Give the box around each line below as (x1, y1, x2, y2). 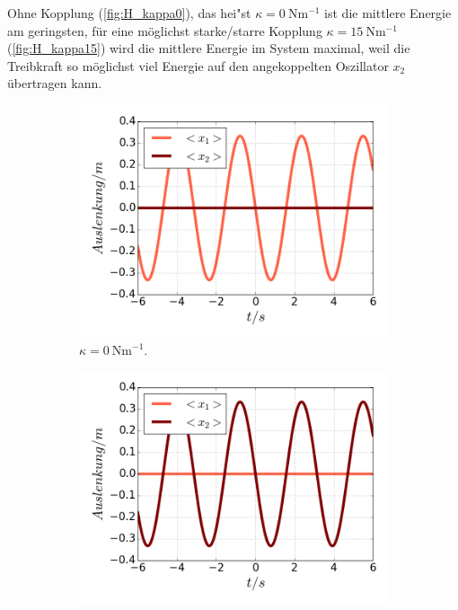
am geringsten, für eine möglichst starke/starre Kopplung (7, 21, 322, 40)
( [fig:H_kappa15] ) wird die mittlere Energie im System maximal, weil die (7, 39, 410, 57)
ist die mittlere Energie (324, 4, 452, 22)
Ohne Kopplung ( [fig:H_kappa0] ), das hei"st (7, 4, 251, 22)
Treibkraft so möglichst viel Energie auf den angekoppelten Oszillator (7, 56, 389, 75)
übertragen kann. (7, 74, 102, 93)
